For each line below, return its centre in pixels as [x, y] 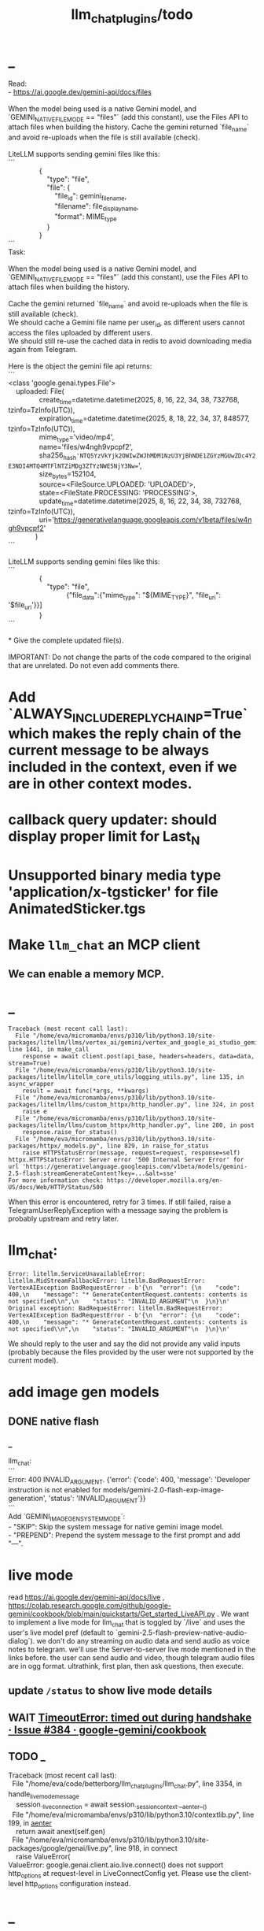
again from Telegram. [43, 349]
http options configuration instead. [78, 1884]
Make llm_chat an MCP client [104, 945]
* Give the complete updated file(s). [66, 640]
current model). [33, 1361]
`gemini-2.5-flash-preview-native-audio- [181, 1633]
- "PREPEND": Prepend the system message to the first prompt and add [125, 1535]
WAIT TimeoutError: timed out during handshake [130, 1717]
